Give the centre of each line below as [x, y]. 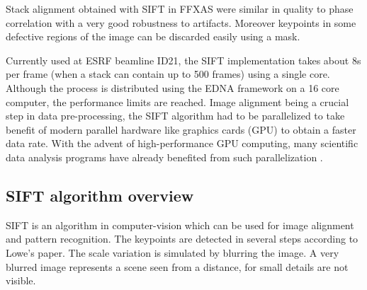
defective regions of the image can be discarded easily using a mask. [153, 36]
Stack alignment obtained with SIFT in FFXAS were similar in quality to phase [180, 8]
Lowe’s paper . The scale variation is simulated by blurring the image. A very [173, 252]
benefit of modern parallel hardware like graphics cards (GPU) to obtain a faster [181, 129]
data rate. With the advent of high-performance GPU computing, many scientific [182, 143]
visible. [21, 280]
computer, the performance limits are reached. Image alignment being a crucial [177, 101]
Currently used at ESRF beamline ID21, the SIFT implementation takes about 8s [183, 60]
